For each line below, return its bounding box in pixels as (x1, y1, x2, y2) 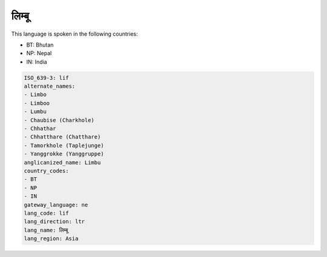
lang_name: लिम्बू (24, 227, 68, 233)
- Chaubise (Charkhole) (24, 117, 95, 123)
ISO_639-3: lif (24, 74, 69, 81)
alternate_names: (24, 83, 76, 90)
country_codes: (24, 168, 69, 174)
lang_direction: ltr (24, 218, 85, 225)
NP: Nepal (26, 50, 52, 57)
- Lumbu (24, 108, 47, 115)
